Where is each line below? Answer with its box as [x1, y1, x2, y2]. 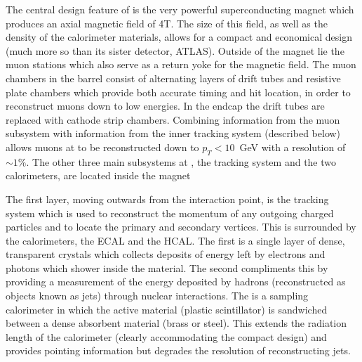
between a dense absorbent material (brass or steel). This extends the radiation [6, 316, 347, 330]
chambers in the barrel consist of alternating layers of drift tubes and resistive [6, 70, 341, 85]
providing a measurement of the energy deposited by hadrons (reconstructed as [6, 274, 346, 289]
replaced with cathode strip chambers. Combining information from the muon [6, 112, 340, 127]
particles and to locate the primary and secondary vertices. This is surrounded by [6, 219, 356, 234]
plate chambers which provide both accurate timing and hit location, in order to [6, 84, 351, 99]
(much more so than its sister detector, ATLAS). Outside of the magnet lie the [6, 43, 344, 58]
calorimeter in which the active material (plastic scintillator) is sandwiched [6, 302, 328, 316]
